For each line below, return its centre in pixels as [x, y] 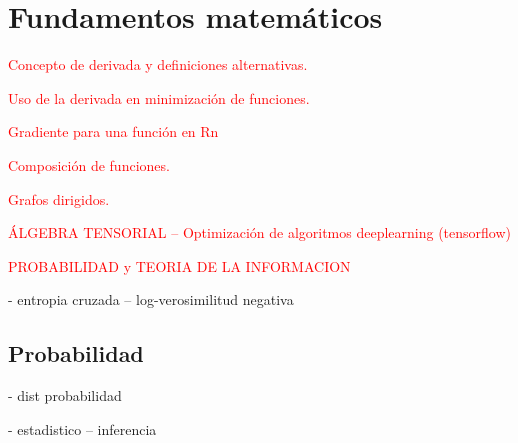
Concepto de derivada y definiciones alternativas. [158, 64]
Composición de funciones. [89, 164]
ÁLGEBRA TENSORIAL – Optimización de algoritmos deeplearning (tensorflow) [260, 232]
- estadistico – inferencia [82, 428]
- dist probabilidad [65, 395]
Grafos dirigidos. [59, 198]
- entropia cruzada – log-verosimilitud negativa [151, 299]
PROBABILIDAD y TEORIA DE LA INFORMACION [179, 265]
